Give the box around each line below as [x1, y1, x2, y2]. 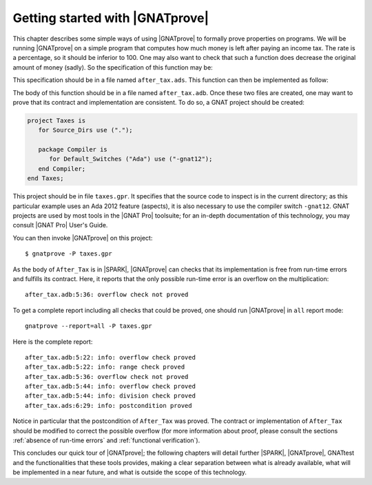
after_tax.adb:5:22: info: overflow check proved [25, 353, 196, 361]
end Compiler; [38, 165, 86, 172]
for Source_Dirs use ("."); [38, 126, 134, 134]
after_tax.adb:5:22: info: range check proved [25, 363, 185, 371]
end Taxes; [27, 174, 64, 183]
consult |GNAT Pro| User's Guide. [12, 221, 108, 229]
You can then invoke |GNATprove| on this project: [12, 234, 153, 242]
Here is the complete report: [12, 338, 93, 346]
